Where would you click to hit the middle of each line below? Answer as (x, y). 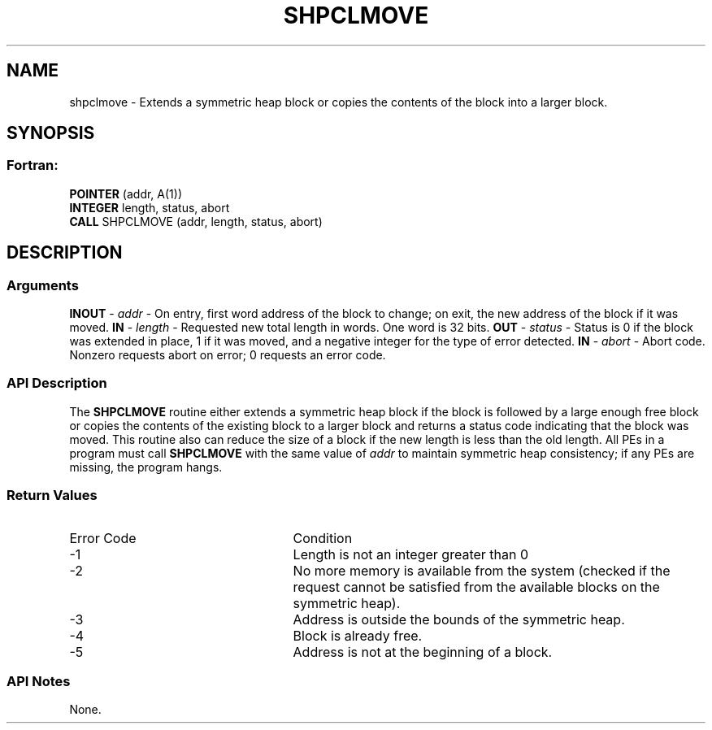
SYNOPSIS (51, 133)
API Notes (39, 681)
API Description (57, 383)
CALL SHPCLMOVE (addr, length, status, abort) (196, 221)
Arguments (43, 285)
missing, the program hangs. (146, 467)
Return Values (52, 495)
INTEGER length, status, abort (150, 207)
